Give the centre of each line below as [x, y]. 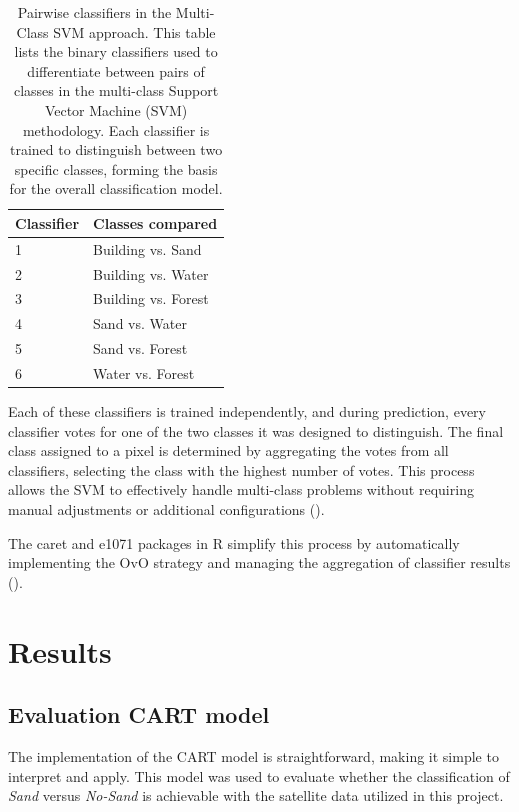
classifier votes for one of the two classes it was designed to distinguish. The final [256, 430]
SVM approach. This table [134, 31]
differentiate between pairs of [116, 70]
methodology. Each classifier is [116, 129]
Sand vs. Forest [140, 348]
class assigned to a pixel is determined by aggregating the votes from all [228, 450]
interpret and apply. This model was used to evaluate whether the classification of [259, 775]
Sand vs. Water [140, 323]
